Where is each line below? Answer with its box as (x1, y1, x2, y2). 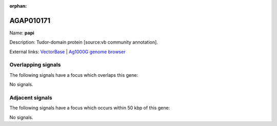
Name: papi (9, 30, 34, 36)
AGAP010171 (9, 16, 51, 25)
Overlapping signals (9, 61, 61, 69)
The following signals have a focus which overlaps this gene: (9, 72, 138, 78)
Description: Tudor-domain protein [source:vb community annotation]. (9, 39, 159, 46)
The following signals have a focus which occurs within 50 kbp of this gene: (9, 105, 170, 111)
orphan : (9, 3, 27, 9)
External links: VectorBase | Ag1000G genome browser (9, 49, 126, 55)
